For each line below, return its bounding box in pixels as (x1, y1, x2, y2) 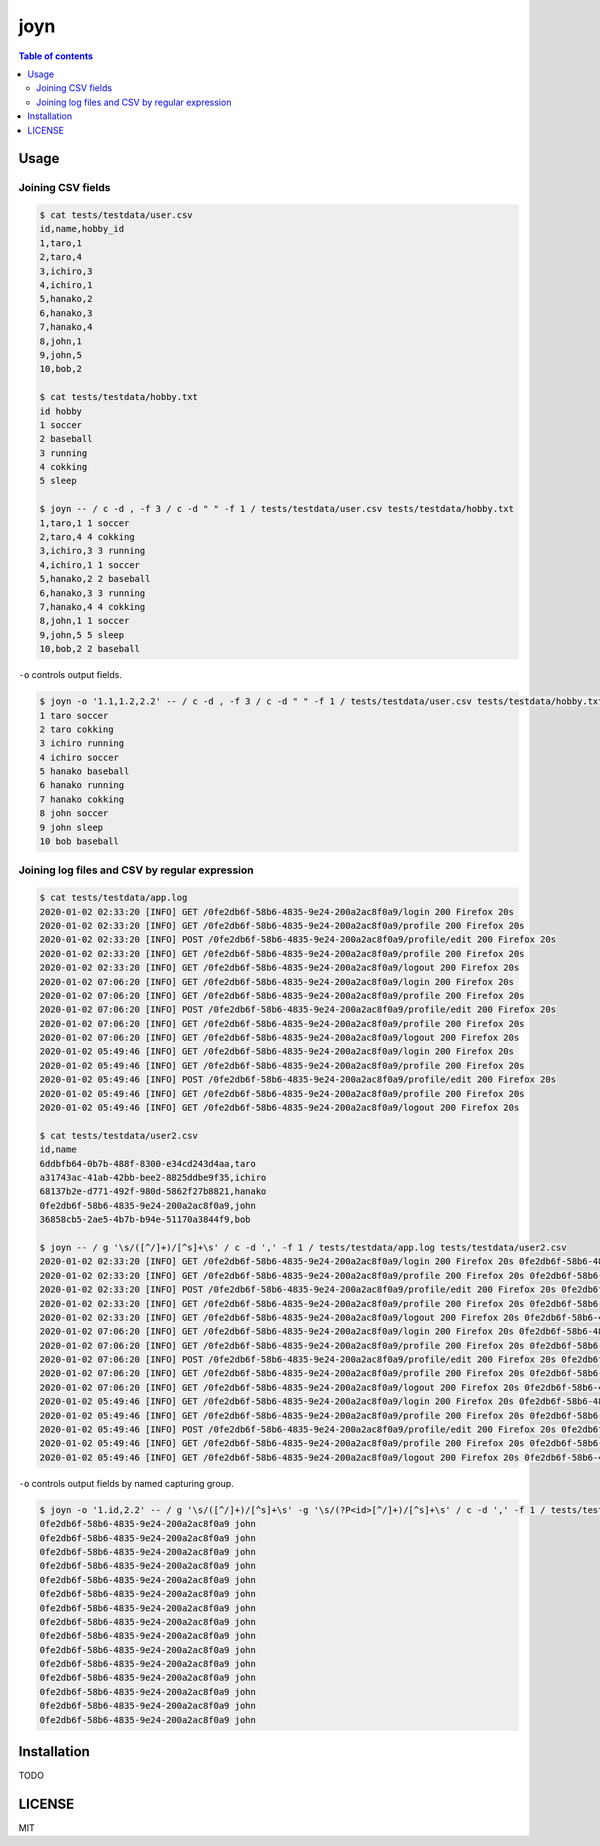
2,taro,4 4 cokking (39, 531, 135, 543)
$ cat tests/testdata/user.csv (39, 210, 194, 221)
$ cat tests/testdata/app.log (39, 892, 188, 904)
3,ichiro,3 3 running (39, 545, 146, 557)
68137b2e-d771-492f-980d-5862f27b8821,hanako (39, 1186, 267, 1197)
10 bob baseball (39, 836, 120, 847)
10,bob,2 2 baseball (39, 643, 140, 655)
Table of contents (18, 50, 94, 62)
